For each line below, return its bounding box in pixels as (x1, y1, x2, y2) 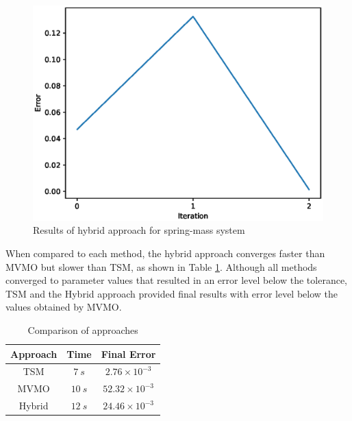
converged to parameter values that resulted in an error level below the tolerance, (5, 273, 347, 287)
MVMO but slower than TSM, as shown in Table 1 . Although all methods (5, 259, 317, 274)
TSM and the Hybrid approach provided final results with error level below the (5, 286, 338, 300)
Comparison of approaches (27, 323, 138, 337)
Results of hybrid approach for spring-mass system (33, 223, 245, 237)
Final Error (101, 346, 156, 361)
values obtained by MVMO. (5, 300, 122, 314)
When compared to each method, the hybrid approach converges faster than (5, 246, 325, 261)
